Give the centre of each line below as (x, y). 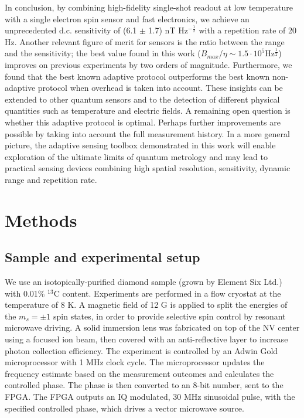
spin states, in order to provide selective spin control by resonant (170, 316)
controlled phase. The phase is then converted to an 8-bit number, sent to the (144, 385)
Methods (41, 220)
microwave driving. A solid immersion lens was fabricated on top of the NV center (152, 327)
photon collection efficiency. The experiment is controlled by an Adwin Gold (141, 350)
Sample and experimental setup (103, 257)
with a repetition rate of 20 (247, 30)
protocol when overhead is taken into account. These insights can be (160, 88)
